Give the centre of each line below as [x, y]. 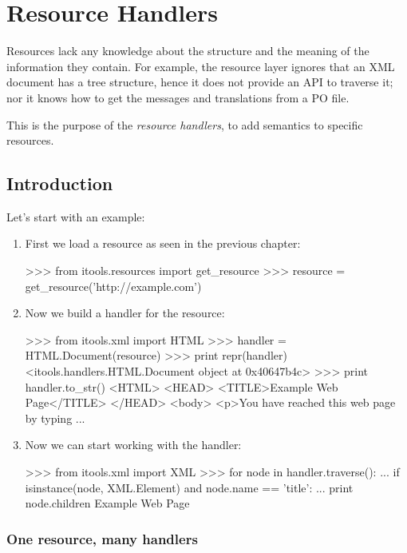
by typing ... [55, 418]
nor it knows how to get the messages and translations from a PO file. [178, 97]
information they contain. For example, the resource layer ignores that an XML [201, 66]
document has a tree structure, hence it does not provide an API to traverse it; [200, 82]
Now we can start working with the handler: [133, 445]
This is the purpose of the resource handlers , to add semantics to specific [185, 124]
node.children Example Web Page [107, 503]
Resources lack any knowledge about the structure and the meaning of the [188, 51]
